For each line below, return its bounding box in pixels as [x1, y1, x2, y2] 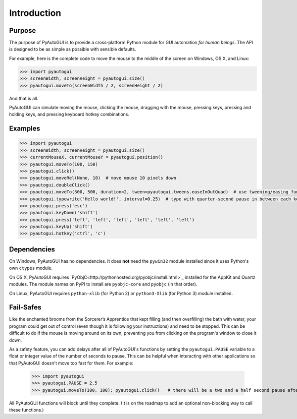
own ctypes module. [9, 265, 53, 271]
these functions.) [9, 407, 44, 413]
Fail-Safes [9, 303, 42, 312]
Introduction [9, 7, 61, 18]
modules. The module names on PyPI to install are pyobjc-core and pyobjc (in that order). [9, 281, 198, 287]
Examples [9, 124, 41, 133]
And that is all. [9, 95, 39, 101]
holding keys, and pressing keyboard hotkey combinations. [9, 112, 130, 118]
